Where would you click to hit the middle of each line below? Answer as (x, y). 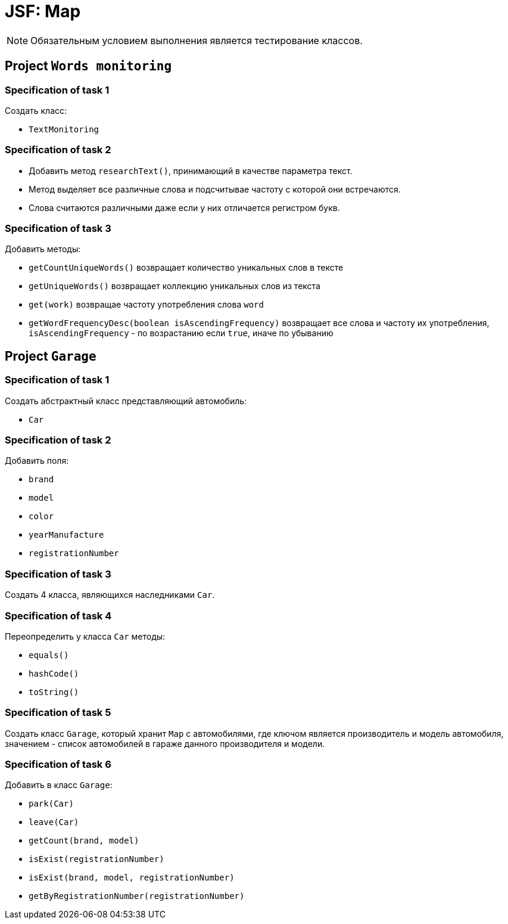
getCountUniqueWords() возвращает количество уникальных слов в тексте (186, 268)
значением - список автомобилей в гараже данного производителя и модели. (165, 743)
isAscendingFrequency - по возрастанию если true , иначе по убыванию (181, 333)
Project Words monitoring (88, 66)
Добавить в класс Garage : (59, 785)
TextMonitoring (64, 129)
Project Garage (51, 356)
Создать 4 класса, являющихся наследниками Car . (110, 595)
